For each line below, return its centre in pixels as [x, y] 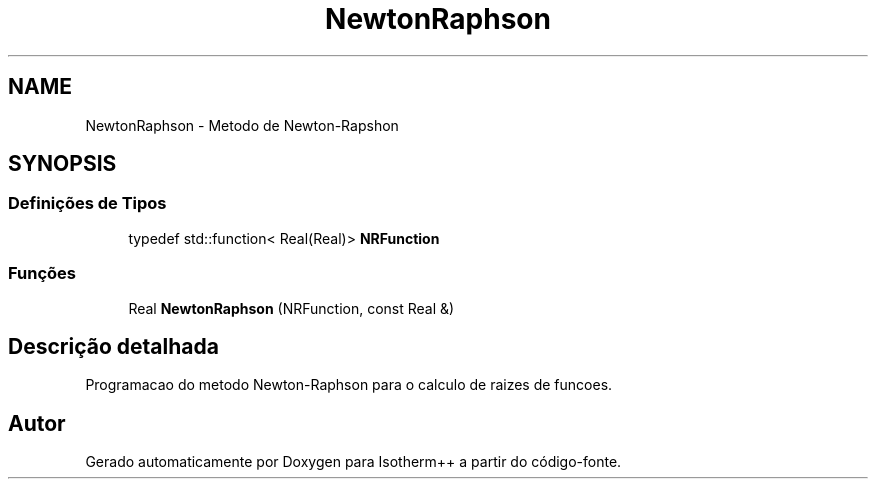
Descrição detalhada [113, 346]
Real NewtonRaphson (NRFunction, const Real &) [291, 308]
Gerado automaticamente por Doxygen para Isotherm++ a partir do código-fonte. [353, 462]
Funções [42, 273]
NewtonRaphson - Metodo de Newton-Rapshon [242, 125]
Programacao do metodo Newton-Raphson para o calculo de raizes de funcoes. [349, 385]
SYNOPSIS [62, 164]
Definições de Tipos [87, 203]
